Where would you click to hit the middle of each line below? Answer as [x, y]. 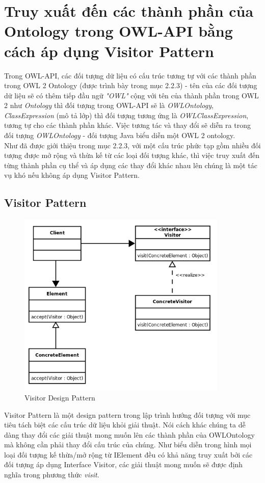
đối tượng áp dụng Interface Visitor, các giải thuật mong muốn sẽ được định [124, 464]
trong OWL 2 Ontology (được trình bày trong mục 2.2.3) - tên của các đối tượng [131, 85]
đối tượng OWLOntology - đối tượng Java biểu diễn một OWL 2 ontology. [120, 135]
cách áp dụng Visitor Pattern [109, 51]
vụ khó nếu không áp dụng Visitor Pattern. [72, 175]
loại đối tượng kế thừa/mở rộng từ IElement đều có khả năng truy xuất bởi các [128, 454]
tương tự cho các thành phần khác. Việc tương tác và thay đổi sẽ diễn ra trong [127, 125]
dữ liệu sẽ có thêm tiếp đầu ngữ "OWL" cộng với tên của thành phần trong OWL [131, 95]
